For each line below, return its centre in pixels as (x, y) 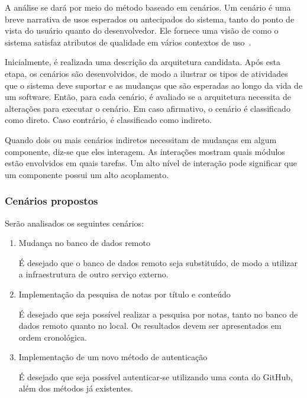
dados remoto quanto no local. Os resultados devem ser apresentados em (150, 326)
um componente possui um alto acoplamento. (87, 174)
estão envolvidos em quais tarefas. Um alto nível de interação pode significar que (151, 163)
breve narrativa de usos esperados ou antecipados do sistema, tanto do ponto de (150, 19)
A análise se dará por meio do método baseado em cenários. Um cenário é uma (148, 7)
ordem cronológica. (53, 337)
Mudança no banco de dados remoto (84, 243)
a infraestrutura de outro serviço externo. (93, 274)
